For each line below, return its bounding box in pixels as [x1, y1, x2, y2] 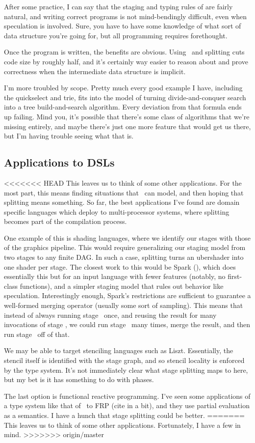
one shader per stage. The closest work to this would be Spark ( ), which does [4, 261, 236, 272]
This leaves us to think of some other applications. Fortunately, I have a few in [4, 419, 241, 430]
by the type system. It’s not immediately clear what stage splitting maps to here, [4, 364, 248, 375]
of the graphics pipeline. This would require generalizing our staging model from [4, 242, 246, 252]
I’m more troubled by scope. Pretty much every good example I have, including [4, 83, 243, 93]
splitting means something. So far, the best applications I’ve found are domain [4, 197, 240, 207]
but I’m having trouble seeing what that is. [4, 131, 134, 141]
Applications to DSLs [4, 155, 115, 170]
